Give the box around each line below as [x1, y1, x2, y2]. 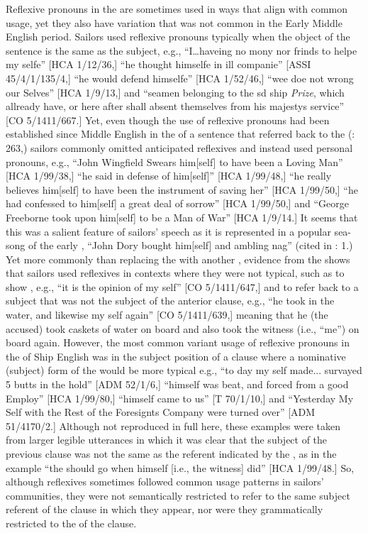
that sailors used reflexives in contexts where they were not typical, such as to [6, 265, 345, 280]
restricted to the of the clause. [6, 515, 137, 530]
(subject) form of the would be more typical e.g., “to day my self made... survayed [6, 363, 362, 378]
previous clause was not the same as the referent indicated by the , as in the [6, 446, 337, 461]
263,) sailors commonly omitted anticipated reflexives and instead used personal [6, 140, 353, 155]
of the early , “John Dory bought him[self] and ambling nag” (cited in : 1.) [28, 238, 353, 253]
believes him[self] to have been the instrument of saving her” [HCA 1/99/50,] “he [6, 182, 358, 197]
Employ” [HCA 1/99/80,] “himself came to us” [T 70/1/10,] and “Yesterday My [6, 390, 354, 405]
